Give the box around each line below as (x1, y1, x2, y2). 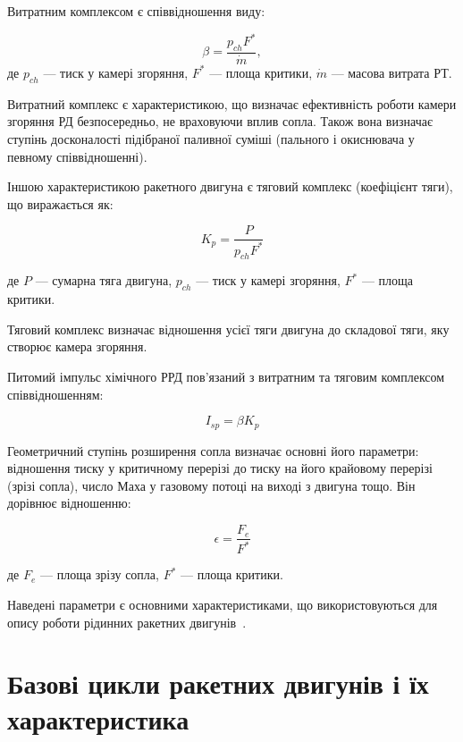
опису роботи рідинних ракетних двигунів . (7, 612, 247, 631)
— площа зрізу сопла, (40, 565, 159, 584)
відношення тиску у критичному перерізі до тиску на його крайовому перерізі (7, 459, 433, 477)
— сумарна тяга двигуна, (35, 271, 173, 290)
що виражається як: (7, 194, 114, 213)
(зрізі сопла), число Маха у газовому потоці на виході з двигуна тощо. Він (7, 476, 416, 494)
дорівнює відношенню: (7, 493, 131, 512)
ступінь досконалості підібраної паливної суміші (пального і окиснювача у (7, 129, 415, 148)
